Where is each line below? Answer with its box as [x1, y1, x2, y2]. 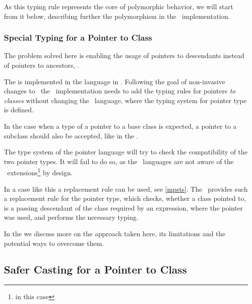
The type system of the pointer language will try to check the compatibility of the [4, 147, 248, 157]
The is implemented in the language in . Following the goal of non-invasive [4, 76, 225, 86]
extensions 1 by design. [7, 166, 73, 177]
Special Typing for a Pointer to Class [4, 31, 152, 44]
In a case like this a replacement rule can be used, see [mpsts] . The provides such [4, 183, 248, 194]
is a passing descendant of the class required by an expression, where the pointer [4, 202, 243, 213]
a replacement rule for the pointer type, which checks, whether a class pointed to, [4, 193, 246, 203]
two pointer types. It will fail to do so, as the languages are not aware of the [4, 156, 234, 166]
